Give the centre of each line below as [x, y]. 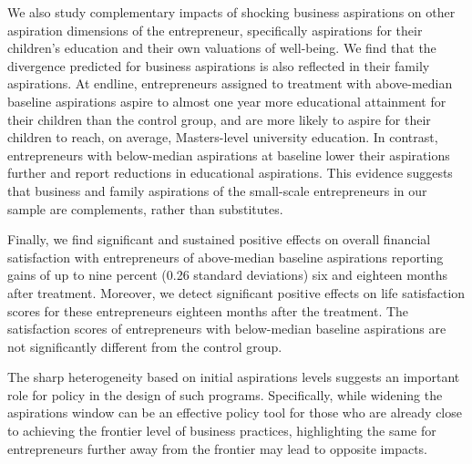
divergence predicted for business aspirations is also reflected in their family [219, 65]
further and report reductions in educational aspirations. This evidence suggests [230, 173]
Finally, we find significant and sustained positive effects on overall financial [219, 239]
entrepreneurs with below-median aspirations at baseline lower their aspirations [229, 155]
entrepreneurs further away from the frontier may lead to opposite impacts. [217, 448]
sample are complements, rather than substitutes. [145, 208]
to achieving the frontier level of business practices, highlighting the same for [222, 431]
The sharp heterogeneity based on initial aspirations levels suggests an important [234, 377]
